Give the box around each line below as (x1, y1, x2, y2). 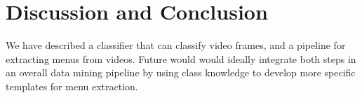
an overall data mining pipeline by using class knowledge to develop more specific (6, 65, 356, 80)
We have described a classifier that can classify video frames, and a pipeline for (6, 38, 346, 52)
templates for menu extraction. (6, 78, 138, 93)
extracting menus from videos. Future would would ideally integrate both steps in (6, 51, 356, 66)
